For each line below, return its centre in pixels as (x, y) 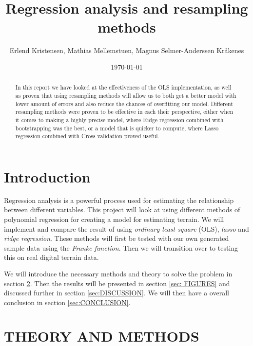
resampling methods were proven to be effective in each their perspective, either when (124, 112)
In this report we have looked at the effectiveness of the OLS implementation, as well (123, 87)
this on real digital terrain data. (51, 257)
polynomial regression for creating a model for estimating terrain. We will (114, 219)
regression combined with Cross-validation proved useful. (87, 136)
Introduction (47, 176)
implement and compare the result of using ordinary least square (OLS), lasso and (126, 228)
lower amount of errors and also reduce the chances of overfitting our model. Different (124, 103)
